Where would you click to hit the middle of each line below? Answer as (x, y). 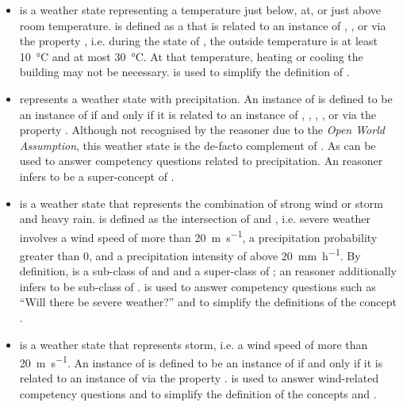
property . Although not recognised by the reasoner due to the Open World (202, 130)
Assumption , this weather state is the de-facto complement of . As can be (198, 145)
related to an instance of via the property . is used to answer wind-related (199, 378)
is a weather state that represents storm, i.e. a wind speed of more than (194, 344)
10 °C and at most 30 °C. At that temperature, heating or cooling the (191, 56)
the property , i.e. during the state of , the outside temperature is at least (199, 41)
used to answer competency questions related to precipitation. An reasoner (201, 161)
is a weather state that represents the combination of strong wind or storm (201, 203)
